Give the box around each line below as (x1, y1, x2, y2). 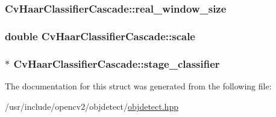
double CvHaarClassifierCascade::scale (5, 28, 195, 43)
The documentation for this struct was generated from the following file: (5, 79, 272, 92)
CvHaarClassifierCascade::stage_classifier (13, 56, 220, 71)
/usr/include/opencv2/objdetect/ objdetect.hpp (5, 100, 178, 112)
